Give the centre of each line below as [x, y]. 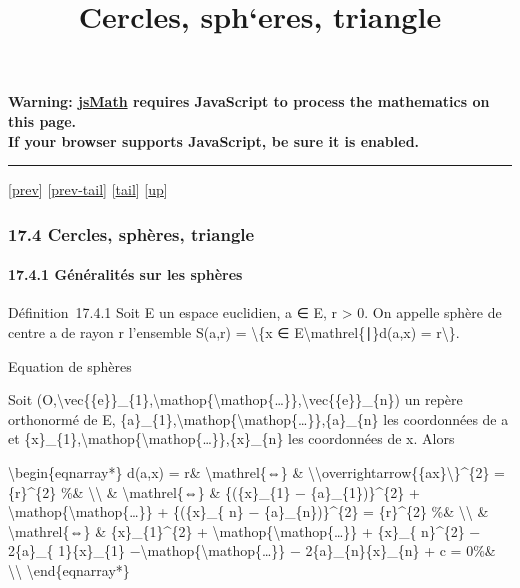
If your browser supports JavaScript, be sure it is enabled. [214, 140]
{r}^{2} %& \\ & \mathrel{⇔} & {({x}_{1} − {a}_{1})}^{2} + [214, 491]
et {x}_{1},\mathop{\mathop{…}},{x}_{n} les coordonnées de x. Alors [231, 438]
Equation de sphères [70, 365]
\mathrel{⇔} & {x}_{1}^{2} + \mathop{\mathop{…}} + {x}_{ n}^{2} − [244, 530]
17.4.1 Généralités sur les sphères [125, 274]
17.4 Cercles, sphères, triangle [131, 233]
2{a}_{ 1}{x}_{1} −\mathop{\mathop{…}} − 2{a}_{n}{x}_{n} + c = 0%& [252, 550]
